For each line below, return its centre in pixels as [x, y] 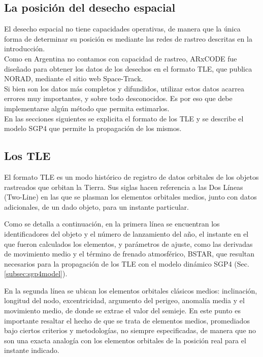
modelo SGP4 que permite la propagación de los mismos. [93, 128]
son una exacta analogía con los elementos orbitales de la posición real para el [125, 340]
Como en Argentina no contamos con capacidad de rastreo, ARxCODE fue [121, 58]
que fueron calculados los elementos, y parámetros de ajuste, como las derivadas [128, 244]
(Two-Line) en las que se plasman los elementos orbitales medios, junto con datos [130, 197]
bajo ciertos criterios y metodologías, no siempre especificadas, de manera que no [130, 330]
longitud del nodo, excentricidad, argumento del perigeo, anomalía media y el [124, 300]
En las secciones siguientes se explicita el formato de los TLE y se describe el [124, 118]
